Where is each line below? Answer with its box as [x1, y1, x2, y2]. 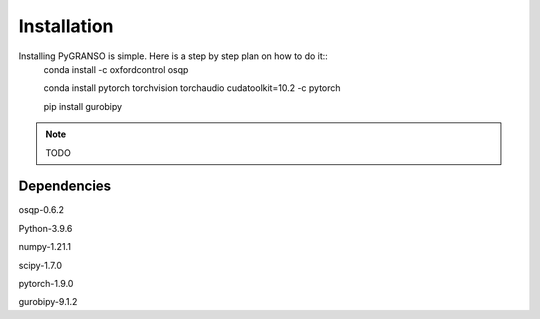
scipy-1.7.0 [18, 259, 63, 271]
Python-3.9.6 [18, 222, 73, 234]
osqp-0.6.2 [18, 204, 65, 216]
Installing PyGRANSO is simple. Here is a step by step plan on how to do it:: [18, 50, 329, 62]
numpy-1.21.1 [18, 241, 72, 253]
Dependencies [18, 178, 112, 195]
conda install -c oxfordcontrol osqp [43, 63, 189, 75]
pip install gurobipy [43, 100, 123, 112]
